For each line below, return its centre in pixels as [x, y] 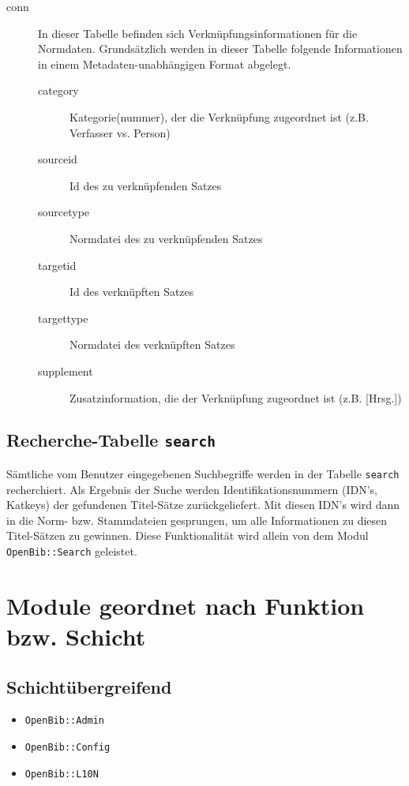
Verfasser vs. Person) [120, 132]
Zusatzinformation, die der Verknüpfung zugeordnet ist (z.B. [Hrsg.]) [236, 397]
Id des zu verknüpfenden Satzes [146, 185]
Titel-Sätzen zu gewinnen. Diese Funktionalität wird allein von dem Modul [188, 535]
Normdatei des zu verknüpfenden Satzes [166, 238]
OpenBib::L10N [62, 774]
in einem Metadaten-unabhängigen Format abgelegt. [165, 64]
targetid [57, 265]
